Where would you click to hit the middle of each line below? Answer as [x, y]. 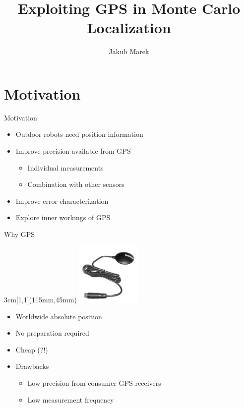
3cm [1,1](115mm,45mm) [40, 299]
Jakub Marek [129, 51]
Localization [129, 28]
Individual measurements [65, 167]
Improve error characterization [62, 201]
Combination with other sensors [76, 184]
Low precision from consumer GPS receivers [94, 382]
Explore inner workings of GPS [63, 217]
